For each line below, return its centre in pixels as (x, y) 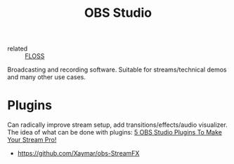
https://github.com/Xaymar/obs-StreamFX (78, 153)
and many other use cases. (47, 77)
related (18, 49)
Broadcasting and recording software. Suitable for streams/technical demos (117, 70)
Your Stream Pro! (32, 140)
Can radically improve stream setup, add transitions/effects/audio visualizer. (117, 125)
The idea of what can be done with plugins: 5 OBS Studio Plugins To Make (115, 132)
